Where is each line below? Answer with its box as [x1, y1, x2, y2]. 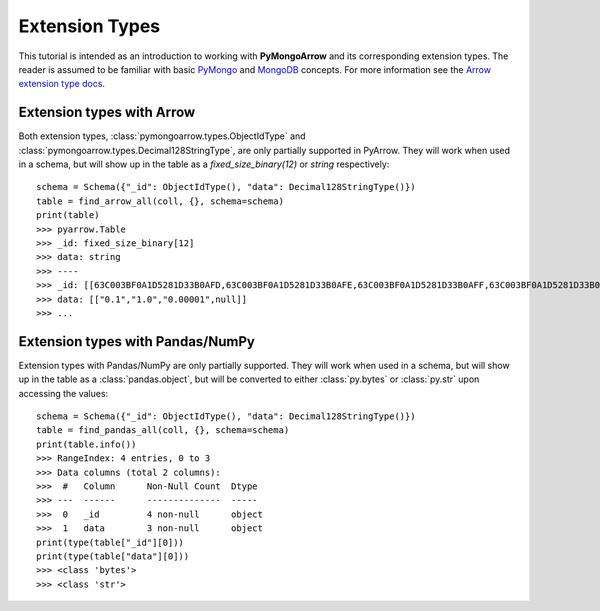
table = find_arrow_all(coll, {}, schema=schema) [36, 195, 285, 207]
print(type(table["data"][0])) [36, 550, 190, 562]
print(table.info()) [36, 438, 137, 450]
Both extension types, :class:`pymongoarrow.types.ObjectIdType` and [18, 130, 306, 142]
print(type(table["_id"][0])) [36, 536, 185, 548]
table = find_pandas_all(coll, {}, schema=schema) [36, 425, 290, 436]
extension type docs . [18, 78, 105, 90]
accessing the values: [18, 387, 109, 399]
